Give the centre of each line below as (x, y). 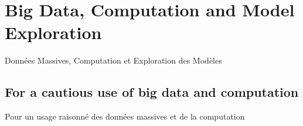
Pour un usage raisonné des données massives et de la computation (125, 116)
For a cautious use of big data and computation (152, 92)
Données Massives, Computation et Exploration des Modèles (113, 60)
